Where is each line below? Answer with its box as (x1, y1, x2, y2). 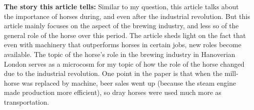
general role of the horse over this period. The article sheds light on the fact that (4, 30, 246, 40)
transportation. (4, 96, 49, 107)
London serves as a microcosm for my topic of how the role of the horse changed (4, 58, 245, 69)
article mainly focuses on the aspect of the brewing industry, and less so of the (4, 20, 239, 31)
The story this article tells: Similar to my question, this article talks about (4, 1, 239, 11)
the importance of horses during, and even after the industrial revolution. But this (4, 11, 251, 21)
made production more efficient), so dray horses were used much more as (4, 87, 222, 97)
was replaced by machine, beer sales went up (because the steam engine (21, 77, 236, 88)
